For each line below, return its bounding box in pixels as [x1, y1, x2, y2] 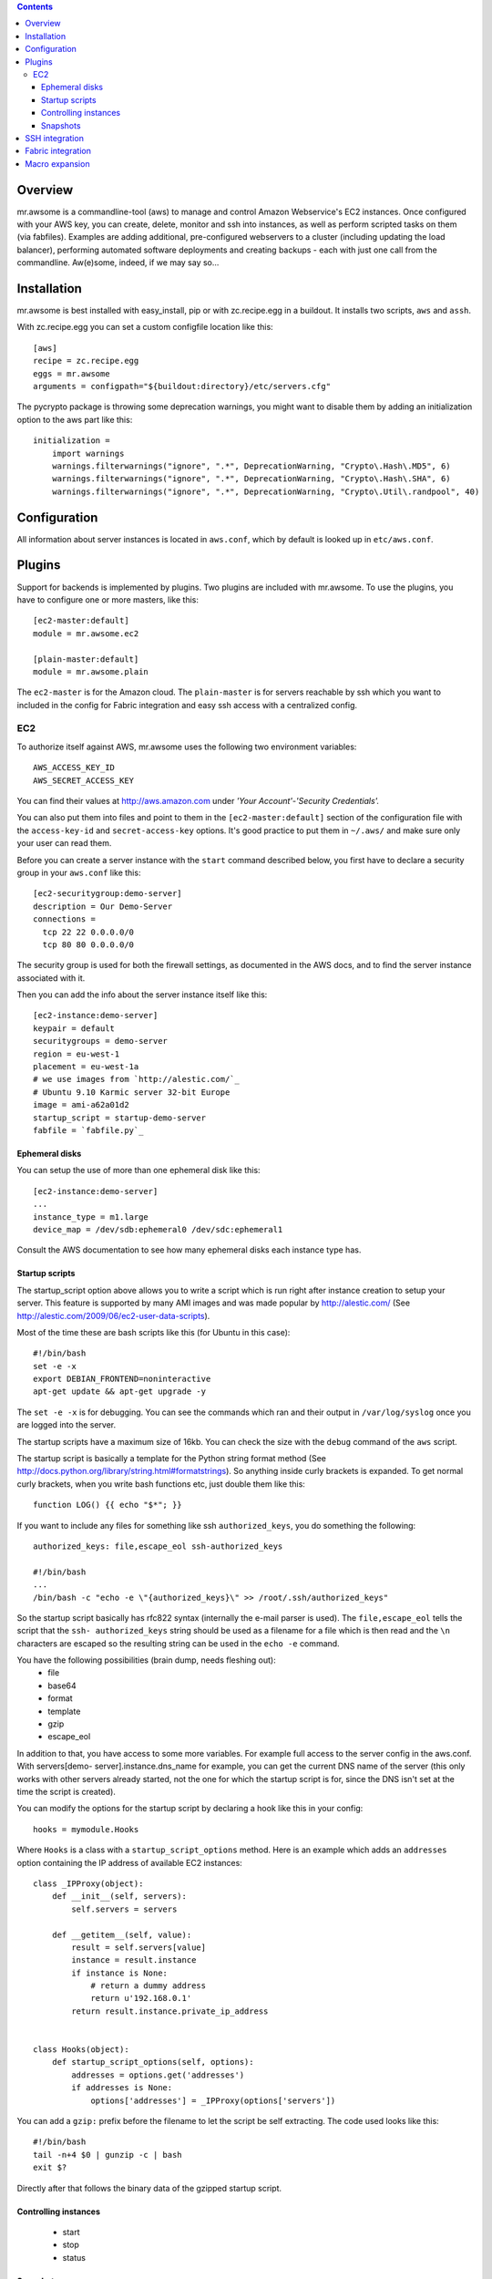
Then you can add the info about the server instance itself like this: [16, 989, 268, 1000]
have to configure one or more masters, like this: [16, 593, 200, 605]
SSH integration [25, 132, 84, 143]
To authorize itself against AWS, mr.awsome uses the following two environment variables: [16, 741, 357, 752]
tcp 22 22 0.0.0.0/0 [42, 926, 135, 937]
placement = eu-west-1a [33, 1062, 139, 1072]
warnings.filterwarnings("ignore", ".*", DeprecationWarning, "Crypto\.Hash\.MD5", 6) [51, 460, 451, 471]
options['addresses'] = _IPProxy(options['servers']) [90, 2095, 336, 2106]
